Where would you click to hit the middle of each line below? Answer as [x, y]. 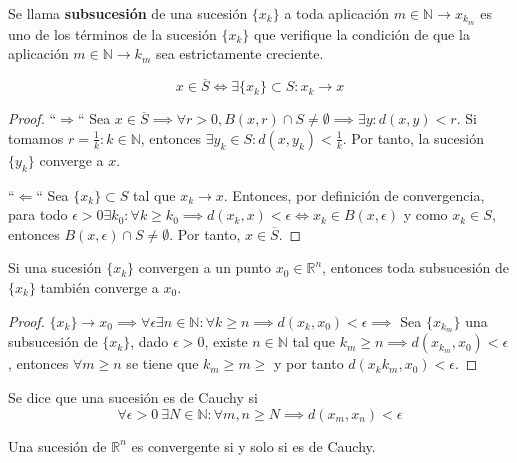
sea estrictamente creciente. [239, 53]
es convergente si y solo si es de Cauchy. [253, 445]
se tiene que [162, 363]
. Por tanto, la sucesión [413, 137]
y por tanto [308, 363]
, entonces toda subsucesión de [416, 267]
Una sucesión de [57, 445]
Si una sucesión [55, 267]
